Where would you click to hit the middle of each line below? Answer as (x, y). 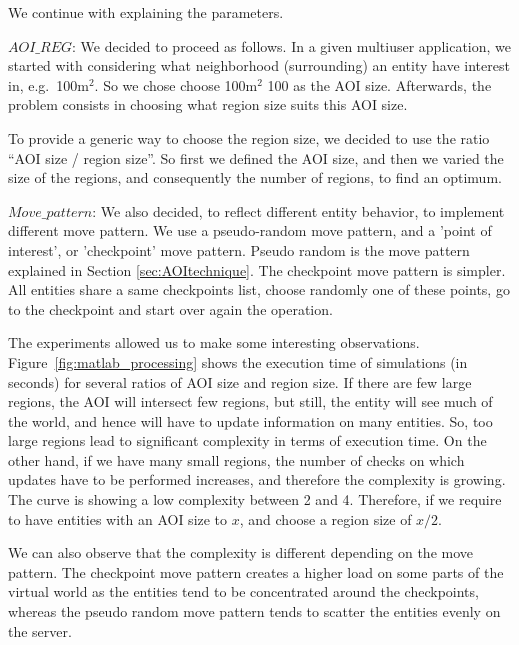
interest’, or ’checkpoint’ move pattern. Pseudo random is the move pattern (239, 249)
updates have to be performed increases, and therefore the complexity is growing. (257, 479)
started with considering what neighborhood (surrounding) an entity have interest (259, 65)
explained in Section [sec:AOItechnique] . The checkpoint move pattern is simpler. (257, 269)
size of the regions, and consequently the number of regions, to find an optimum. (255, 177)
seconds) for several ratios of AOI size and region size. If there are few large (240, 381)
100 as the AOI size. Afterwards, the (379, 84)
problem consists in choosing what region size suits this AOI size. (208, 104)
